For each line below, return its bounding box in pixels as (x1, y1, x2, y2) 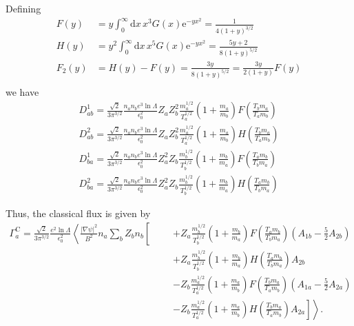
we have (6, 84, 39, 99)
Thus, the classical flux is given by (6, 206, 151, 221)
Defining (6, 1, 41, 15)
